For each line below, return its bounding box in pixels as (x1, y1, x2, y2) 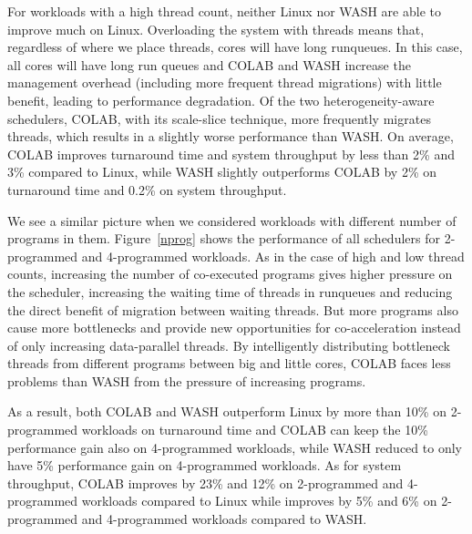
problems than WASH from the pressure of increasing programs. (7, 371, 366, 390)
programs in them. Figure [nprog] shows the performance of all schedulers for (7, 229, 440, 248)
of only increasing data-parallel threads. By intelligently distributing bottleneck (7, 335, 450, 354)
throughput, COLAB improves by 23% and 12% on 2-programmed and (7, 473, 404, 492)
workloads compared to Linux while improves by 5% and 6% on (81, 491, 437, 510)
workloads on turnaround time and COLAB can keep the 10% (81, 420, 428, 439)
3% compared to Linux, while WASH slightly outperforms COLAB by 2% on (7, 162, 437, 181)
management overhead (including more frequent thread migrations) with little (7, 73, 442, 92)
